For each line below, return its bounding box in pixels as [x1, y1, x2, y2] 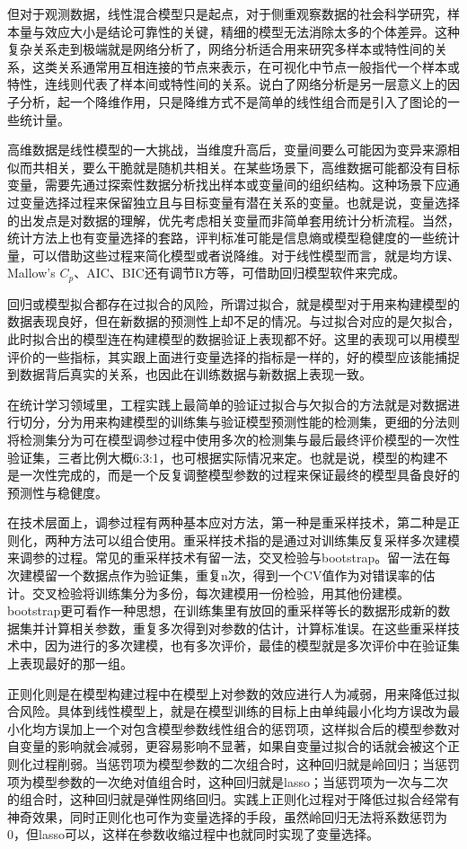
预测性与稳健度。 [7, 482, 108, 501]
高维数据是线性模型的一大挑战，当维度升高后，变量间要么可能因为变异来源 [7, 140, 447, 159]
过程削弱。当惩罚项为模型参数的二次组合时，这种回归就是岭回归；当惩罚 [31, 755, 460, 774]
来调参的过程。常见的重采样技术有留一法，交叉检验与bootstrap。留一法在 [7, 548, 438, 567]
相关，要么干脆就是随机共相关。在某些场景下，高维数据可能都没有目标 [44, 157, 460, 176]
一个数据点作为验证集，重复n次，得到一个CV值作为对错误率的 [57, 566, 423, 585]
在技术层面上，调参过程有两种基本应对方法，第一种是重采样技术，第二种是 [7, 513, 447, 532]
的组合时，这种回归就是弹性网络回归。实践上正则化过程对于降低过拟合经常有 [7, 790, 460, 809]
